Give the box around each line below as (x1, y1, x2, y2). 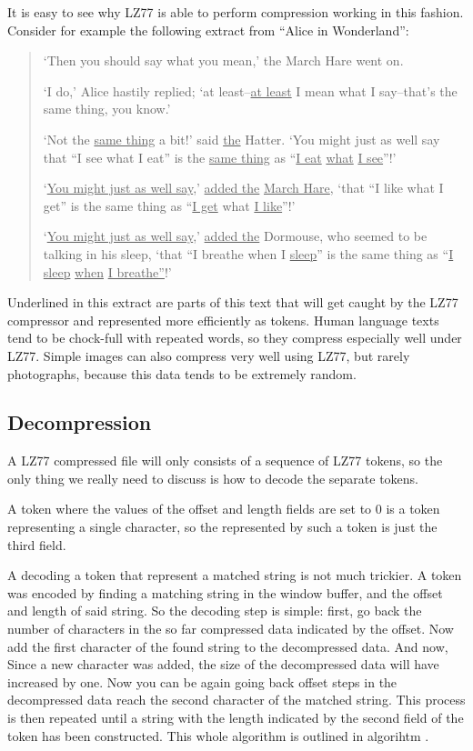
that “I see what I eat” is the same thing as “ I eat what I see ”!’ (43, 147, 397, 166)
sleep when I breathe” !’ (43, 262, 172, 281)
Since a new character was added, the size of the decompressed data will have (7, 655, 439, 674)
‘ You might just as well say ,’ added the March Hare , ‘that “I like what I (43, 178, 444, 197)
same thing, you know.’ (43, 99, 171, 118)
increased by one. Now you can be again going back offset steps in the (7, 672, 398, 691)
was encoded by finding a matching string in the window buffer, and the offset (7, 583, 443, 602)
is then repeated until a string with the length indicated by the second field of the (7, 708, 464, 727)
